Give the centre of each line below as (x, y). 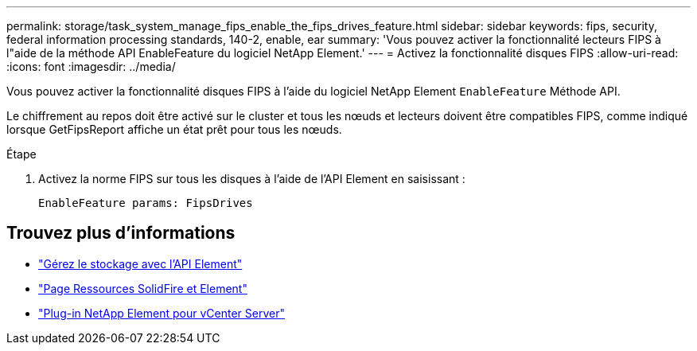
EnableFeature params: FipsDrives (146, 203)
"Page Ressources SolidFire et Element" (143, 288)
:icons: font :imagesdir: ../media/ (91, 66)
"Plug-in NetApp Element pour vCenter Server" (162, 313)
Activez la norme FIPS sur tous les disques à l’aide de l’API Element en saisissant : (252, 179)
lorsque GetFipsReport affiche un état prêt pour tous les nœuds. (174, 129)
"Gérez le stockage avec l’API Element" (140, 263)
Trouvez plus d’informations (121, 233)
